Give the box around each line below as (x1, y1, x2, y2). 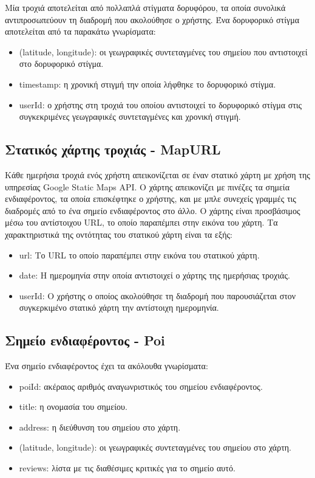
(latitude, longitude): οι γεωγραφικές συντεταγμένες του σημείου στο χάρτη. (19, 441, 292, 454)
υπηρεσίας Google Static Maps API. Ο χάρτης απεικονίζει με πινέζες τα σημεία (5, 180, 290, 193)
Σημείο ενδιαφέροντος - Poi (5, 331, 165, 350)
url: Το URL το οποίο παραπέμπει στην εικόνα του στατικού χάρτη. (19, 248, 260, 261)
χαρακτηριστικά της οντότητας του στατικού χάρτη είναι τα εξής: (5, 227, 232, 240)
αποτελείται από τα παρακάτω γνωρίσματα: (5, 25, 156, 38)
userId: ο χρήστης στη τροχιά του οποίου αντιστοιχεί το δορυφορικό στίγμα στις (19, 98, 302, 111)
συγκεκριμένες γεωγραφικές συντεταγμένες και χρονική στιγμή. (19, 110, 241, 123)
